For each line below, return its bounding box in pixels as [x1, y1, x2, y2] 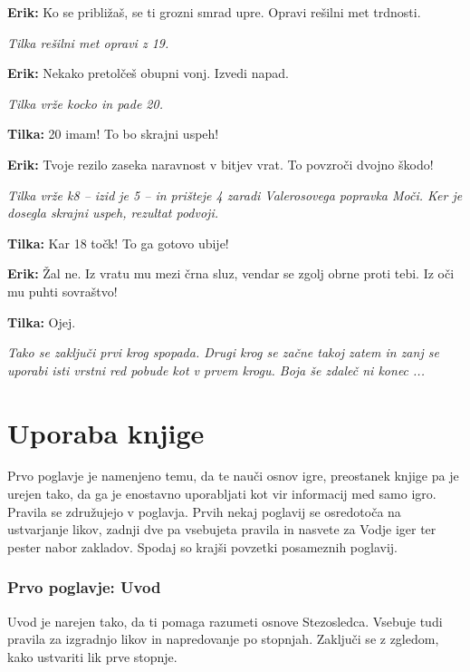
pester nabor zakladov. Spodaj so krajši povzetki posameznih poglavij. [7, 537, 398, 556]
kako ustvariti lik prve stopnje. [7, 647, 177, 666]
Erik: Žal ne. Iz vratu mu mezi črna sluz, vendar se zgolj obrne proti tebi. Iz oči [7, 264, 455, 283]
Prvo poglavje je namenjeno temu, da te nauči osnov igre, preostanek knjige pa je [7, 466, 459, 485]
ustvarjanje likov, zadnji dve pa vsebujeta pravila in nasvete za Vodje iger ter [7, 520, 436, 539]
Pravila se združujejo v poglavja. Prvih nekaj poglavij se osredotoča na [7, 502, 401, 521]
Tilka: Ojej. [7, 312, 76, 331]
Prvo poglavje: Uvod [7, 576, 161, 599]
